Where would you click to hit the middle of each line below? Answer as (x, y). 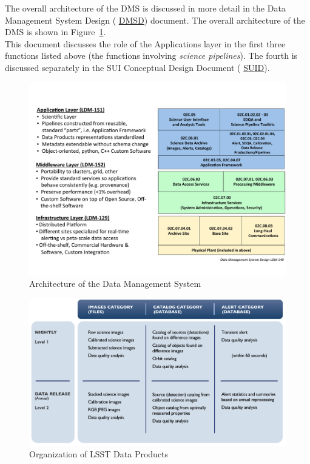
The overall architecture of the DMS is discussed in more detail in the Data (145, 8)
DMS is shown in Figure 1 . (56, 32)
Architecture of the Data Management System (115, 284)
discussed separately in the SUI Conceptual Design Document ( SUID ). (137, 67)
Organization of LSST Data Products (99, 454)
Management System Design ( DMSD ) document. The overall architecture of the (155, 20)
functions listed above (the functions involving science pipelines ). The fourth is (151, 55)
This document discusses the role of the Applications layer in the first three (145, 43)
